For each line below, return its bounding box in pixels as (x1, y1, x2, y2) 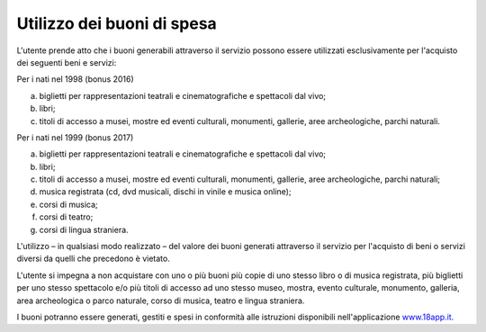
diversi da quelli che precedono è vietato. (16, 253, 170, 265)
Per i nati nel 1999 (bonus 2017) (16, 131, 134, 143)
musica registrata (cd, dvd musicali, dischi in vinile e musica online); (39, 186, 292, 197)
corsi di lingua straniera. (39, 224, 130, 235)
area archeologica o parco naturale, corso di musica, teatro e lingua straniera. (16, 295, 305, 306)
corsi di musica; (39, 199, 98, 210)
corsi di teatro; (39, 211, 94, 222)
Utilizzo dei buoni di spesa (16, 13, 218, 33)
